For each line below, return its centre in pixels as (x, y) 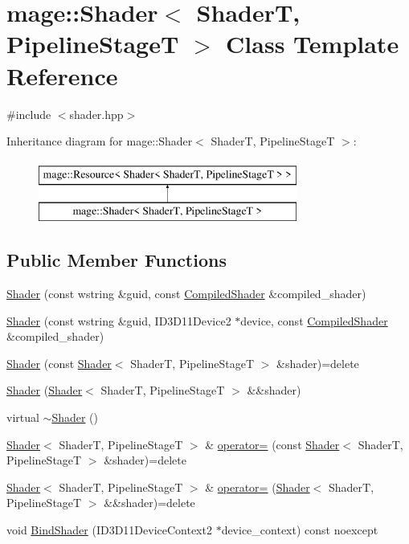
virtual (23, 417)
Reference (62, 75)
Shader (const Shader (59, 363)
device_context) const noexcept (300, 530)
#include (29, 114)
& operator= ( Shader (258, 487)
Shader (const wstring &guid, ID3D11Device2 (119, 320)
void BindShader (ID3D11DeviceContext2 (109, 530)
